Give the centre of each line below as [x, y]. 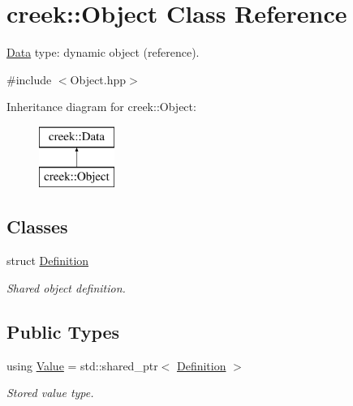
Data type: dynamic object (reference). [103, 52]
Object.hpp [98, 79]
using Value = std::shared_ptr [82, 365]
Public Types [63, 331]
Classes [37, 227]
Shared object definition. [66, 287]
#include [29, 79]
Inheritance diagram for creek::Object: [101, 107]
